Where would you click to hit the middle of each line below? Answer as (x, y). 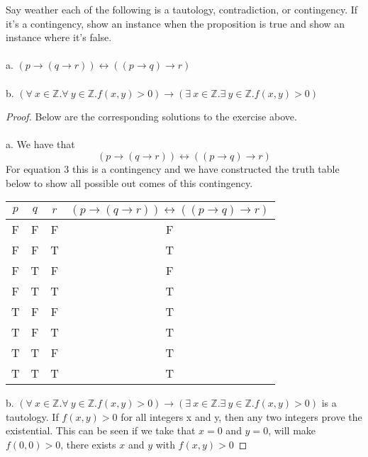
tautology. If (32, 416)
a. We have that (40, 144)
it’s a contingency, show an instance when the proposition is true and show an (175, 23)
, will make (292, 430)
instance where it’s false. (59, 37)
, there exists (88, 444)
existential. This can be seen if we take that (101, 430)
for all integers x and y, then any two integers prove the (241, 416)
